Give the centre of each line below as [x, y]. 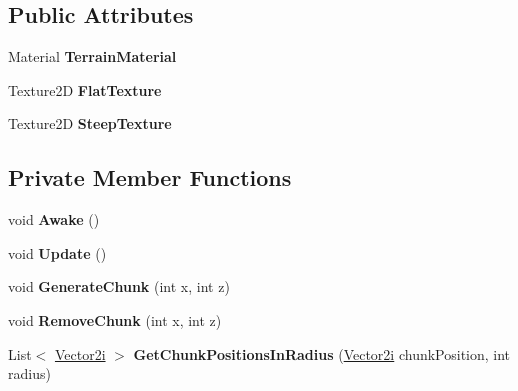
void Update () [57, 252]
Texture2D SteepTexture [90, 123]
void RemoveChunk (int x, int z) [115, 319]
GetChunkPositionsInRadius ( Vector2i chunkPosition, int [322, 353]
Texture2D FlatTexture [85, 89]
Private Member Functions [150, 177]
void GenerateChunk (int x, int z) [119, 286]
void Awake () [54, 219]
